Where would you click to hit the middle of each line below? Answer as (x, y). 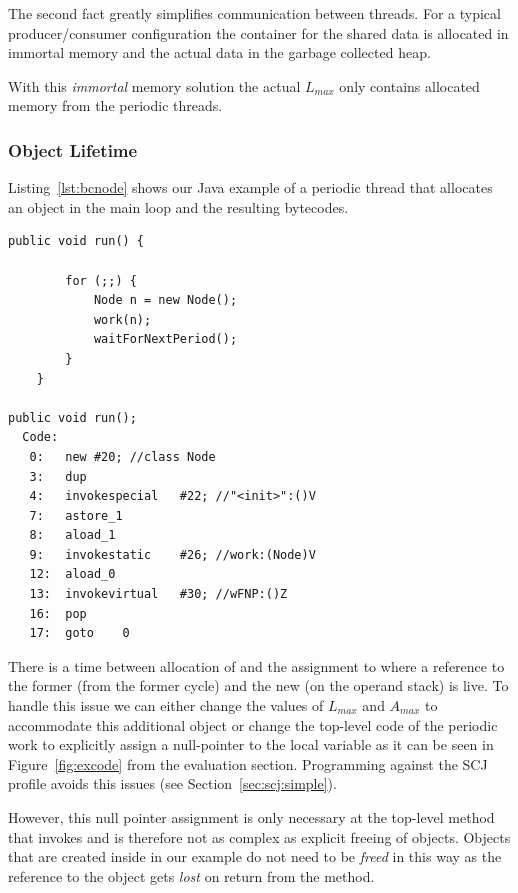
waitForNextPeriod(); (165, 339)
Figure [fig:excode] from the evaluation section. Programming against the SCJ (248, 763)
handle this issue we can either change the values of (166, 705)
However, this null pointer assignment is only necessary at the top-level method (251, 817)
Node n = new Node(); (165, 300)
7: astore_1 (76, 515)
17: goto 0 (79, 633)
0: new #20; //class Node (122, 456)
